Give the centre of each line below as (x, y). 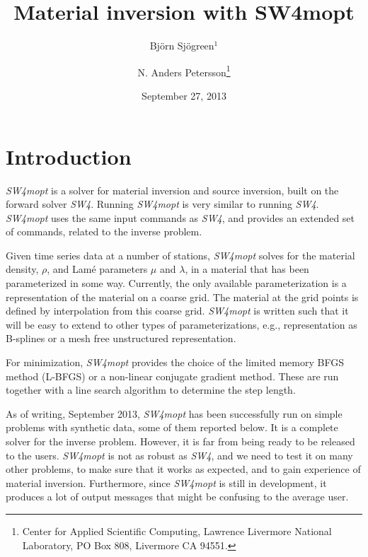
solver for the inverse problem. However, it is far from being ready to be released (180, 441)
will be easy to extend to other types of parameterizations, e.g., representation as (182, 324)
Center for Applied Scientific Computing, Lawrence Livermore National (177, 530)
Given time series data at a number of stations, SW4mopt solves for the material (180, 255)
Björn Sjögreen (182, 46)
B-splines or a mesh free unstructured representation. (121, 338)
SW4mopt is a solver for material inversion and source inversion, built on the (172, 190)
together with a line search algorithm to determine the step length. (151, 390)
